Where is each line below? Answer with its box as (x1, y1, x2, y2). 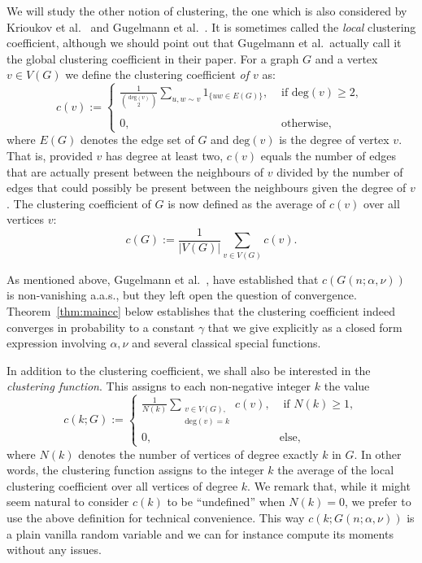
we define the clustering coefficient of (65, 66, 250, 83)
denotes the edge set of (80, 131, 194, 148)
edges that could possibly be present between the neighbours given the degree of (7, 179, 407, 196)
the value (324, 378, 370, 395)
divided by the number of (276, 163, 403, 180)
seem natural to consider (7, 493, 129, 510)
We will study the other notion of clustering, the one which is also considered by (7, 2, 407, 19)
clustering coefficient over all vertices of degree (7, 477, 238, 494)
